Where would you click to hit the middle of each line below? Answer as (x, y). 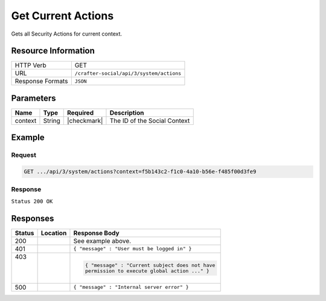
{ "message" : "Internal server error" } (131, 287)
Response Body (97, 233)
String (52, 121)
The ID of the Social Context (150, 121)
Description (127, 113)
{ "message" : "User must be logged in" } (133, 249)
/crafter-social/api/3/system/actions (128, 73)
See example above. (102, 241)
